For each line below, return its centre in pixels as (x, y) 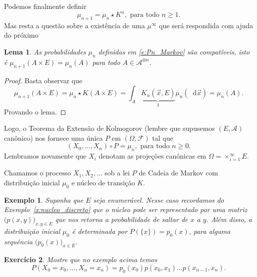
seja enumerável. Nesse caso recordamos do (159, 199)
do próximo (21, 35)
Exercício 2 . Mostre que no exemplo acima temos (81, 259)
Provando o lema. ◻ (35, 111)
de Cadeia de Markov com (179, 173)
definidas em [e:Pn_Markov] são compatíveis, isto (174, 52)
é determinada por (100, 231)
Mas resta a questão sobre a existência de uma (75, 25)
